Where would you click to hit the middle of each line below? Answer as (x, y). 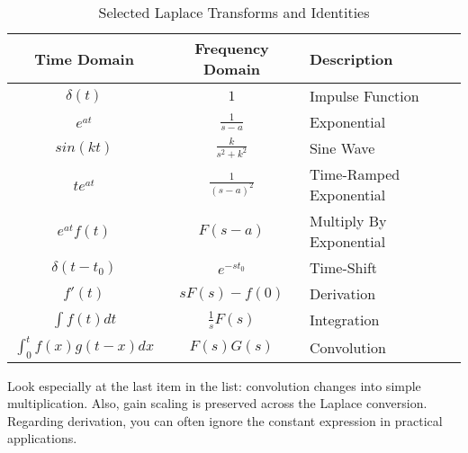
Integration (344, 320)
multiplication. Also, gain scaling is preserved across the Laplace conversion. (217, 403)
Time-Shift (343, 268)
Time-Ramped (355, 174)
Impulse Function (364, 96)
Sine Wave (342, 148)
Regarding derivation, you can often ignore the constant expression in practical (225, 420)
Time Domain (84, 58)
